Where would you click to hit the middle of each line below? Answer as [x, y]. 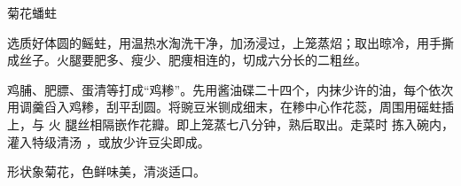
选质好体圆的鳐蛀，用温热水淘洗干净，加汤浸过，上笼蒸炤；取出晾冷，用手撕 [230, 42]
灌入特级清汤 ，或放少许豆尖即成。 [109, 141]
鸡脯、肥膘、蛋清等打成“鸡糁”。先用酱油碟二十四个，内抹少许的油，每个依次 [230, 89]
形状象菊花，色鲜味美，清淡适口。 [106, 171]
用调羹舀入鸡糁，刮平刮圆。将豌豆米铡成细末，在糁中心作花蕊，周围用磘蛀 [224, 107]
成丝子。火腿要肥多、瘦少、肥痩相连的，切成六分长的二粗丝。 [187, 60]
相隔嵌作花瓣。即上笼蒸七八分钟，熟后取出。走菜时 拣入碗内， [272, 124]
